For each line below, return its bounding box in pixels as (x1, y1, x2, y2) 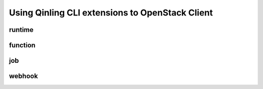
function (9, 41, 36, 49)
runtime (9, 26, 34, 34)
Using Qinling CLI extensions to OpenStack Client (9, 7, 213, 18)
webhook (9, 72, 38, 80)
